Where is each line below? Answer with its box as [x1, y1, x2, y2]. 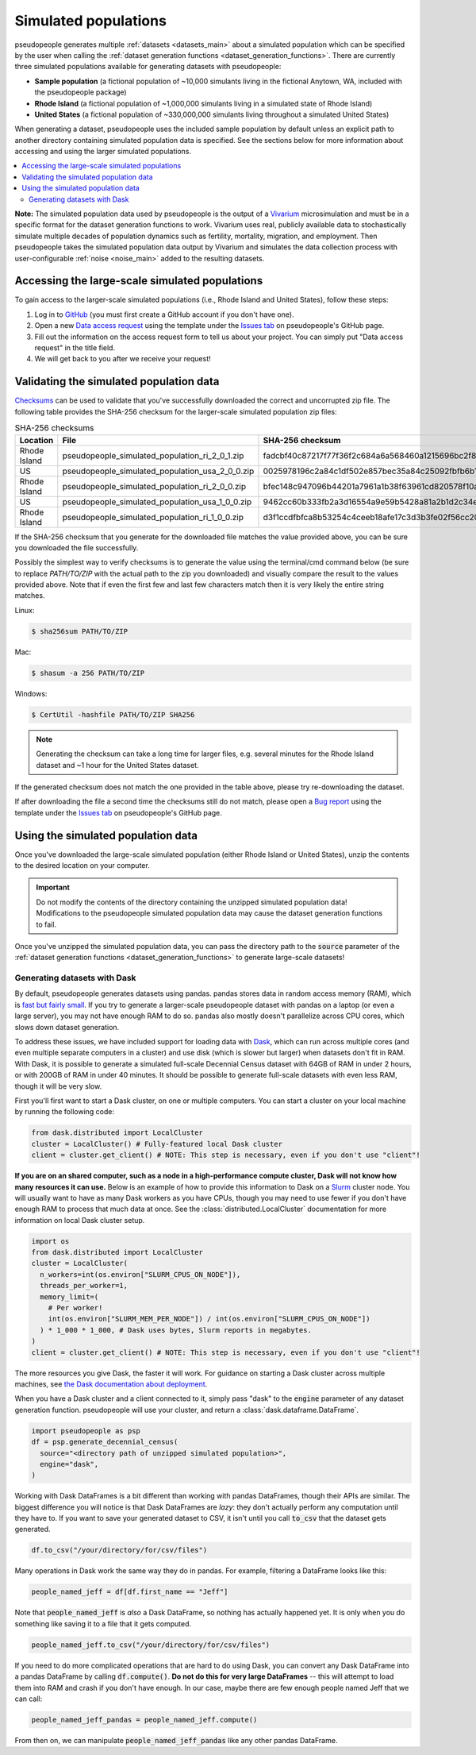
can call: [14, 1694, 43, 1703]
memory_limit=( [40, 1292, 99, 1302]
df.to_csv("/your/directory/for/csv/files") [31, 1545, 208, 1555]
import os [31, 1236, 70, 1246]
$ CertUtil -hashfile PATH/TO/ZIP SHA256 [31, 710, 195, 719]
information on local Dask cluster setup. [14, 1215, 145, 1225]
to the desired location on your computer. [14, 861, 150, 870]
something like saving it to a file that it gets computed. [14, 1618, 192, 1628]
